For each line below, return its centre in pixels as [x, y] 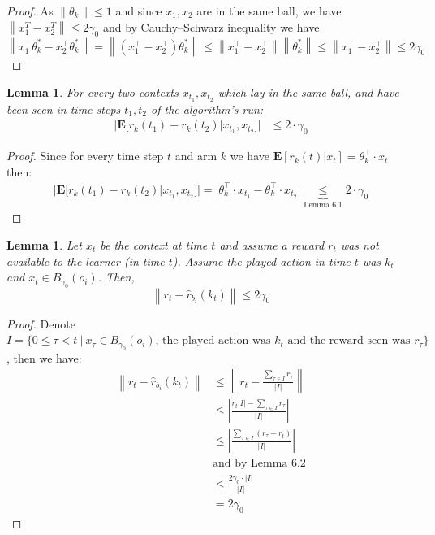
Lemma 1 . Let [44, 245]
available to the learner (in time [86, 261]
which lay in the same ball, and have [308, 91]
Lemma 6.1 [323, 204]
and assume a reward [272, 245]
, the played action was [213, 341]
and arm [196, 156]
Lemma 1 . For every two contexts [93, 91]
